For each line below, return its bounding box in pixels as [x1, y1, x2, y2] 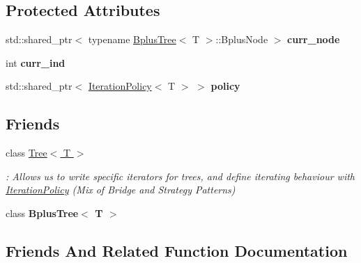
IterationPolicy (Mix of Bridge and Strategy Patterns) [6, 182, 236, 197]
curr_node [287, 32, 340, 47]
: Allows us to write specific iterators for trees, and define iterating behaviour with [6, 168, 355, 183]
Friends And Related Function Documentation [6, 239, 348, 261]
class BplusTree [6, 205, 79, 220]
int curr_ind [6, 55, 66, 70]
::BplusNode [215, 32, 268, 47]
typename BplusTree [88, 32, 176, 47]
